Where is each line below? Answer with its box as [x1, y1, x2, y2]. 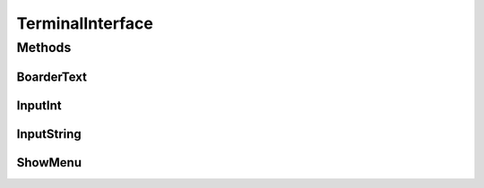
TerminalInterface [16, 13, 154, 33]
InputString [16, 126, 82, 141]
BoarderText [16, 69, 87, 84]
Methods [16, 39, 72, 56]
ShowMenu [16, 155, 82, 170]
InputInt [16, 98, 62, 113]
